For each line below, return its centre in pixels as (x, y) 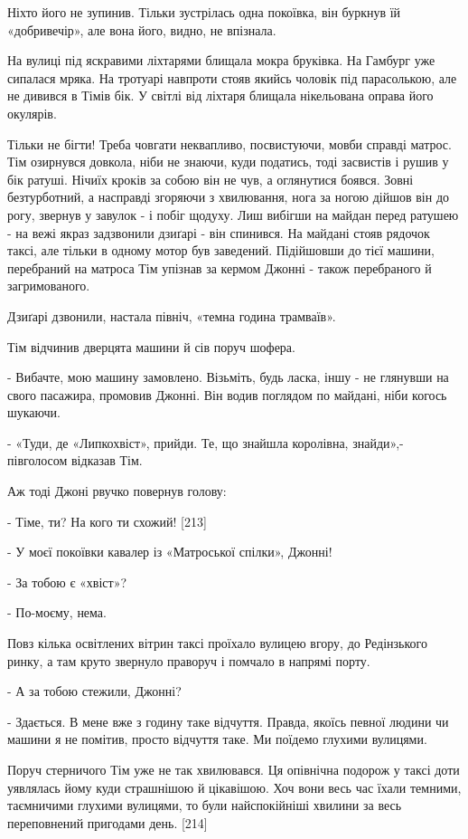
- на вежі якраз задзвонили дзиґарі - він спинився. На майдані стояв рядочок (219, 232)
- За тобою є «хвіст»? (67, 582)
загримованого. (49, 286)
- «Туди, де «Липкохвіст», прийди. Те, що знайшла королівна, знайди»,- (206, 442)
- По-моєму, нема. (57, 612)
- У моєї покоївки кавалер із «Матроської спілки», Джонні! (170, 552)
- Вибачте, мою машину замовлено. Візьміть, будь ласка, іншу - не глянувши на (228, 377)
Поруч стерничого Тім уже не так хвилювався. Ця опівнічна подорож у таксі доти (234, 769)
